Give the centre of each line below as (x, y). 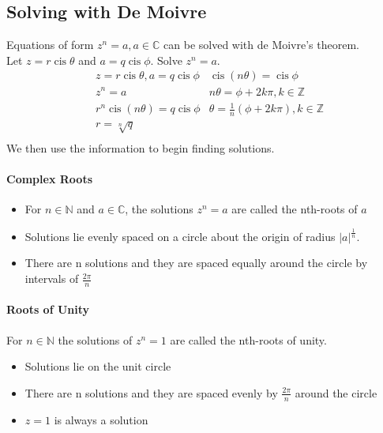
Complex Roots (49, 178)
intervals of (52, 279)
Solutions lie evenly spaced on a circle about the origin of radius (180, 236)
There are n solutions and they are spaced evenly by (151, 392)
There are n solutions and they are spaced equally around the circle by (196, 263)
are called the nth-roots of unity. (248, 339)
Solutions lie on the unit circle (98, 366)
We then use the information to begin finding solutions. (141, 147)
